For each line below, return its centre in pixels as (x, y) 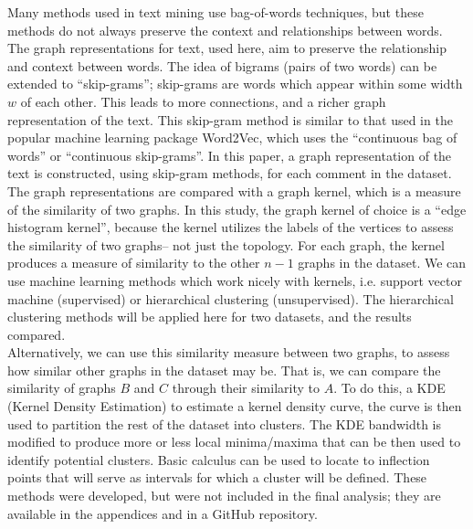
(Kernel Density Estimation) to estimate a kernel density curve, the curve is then (235, 406)
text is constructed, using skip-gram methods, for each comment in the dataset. (230, 173)
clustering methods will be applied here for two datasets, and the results (210, 317)
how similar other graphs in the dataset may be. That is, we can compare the (224, 370)
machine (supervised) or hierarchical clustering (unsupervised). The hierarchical (231, 298)
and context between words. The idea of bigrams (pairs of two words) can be (222, 65)
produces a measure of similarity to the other (134, 263)
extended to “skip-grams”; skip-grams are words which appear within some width (235, 84)
